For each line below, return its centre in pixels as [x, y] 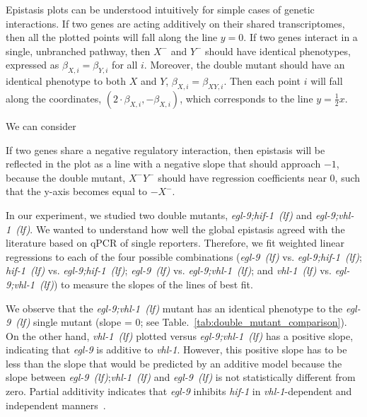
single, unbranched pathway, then [78, 51]
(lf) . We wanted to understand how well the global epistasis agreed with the [180, 229]
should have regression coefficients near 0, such [259, 177]
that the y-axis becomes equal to [77, 191]
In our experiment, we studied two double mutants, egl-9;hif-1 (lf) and [159, 215]
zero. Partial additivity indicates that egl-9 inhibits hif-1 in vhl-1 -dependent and [179, 391]
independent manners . [56, 405]
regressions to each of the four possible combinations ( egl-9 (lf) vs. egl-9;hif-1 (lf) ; [184, 256]
